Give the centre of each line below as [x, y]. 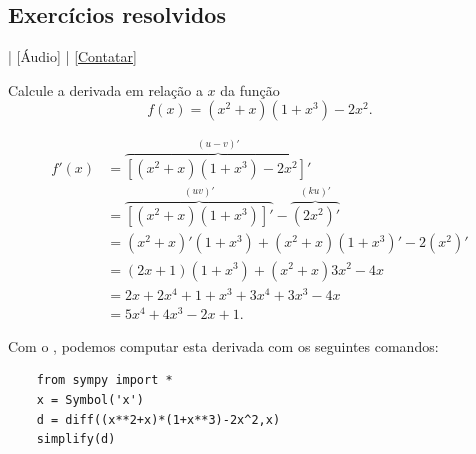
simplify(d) [76, 439]
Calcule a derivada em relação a [105, 89]
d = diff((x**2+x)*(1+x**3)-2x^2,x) [158, 419]
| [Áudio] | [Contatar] [72, 56]
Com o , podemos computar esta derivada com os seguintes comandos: [223, 345]
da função [250, 89]
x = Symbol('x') [90, 399]
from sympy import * [104, 380]
